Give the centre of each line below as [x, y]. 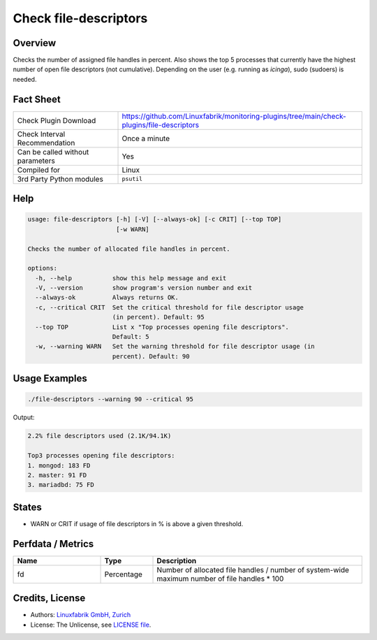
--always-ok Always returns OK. [107, 298]
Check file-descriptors [80, 18]
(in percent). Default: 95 [158, 317]
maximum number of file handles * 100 [220, 579]
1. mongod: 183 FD [59, 465]
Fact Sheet [37, 99]
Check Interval [41, 134]
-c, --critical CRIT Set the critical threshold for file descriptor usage [169, 307]
